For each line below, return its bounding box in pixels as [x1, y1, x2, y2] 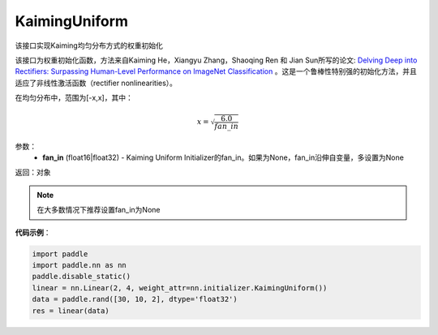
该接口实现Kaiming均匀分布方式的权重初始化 [15, 41, 164, 50]
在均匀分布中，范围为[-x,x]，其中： [15, 93, 133, 103]
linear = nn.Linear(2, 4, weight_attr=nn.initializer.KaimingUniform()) [32, 283, 328, 292]
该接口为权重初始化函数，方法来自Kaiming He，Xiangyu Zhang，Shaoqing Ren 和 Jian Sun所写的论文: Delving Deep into [15, 55, 418, 65]
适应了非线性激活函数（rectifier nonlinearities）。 [15, 78, 178, 88]
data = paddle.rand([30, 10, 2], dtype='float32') [32, 294, 238, 304]
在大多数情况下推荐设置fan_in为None [36, 205, 161, 215]
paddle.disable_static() [32, 272, 131, 281]
